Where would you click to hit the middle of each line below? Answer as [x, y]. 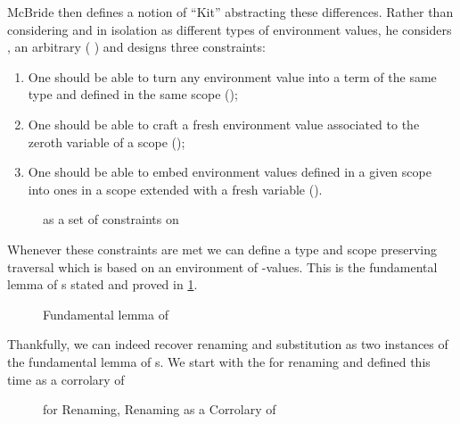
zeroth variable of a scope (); [107, 141]
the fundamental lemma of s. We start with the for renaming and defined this [219, 361]
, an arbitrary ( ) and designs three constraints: [136, 47]
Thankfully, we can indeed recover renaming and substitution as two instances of [228, 344]
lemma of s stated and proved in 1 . [103, 284]
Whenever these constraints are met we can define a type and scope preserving [222, 249]
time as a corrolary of [66, 379]
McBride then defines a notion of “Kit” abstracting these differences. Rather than [230, 12]
